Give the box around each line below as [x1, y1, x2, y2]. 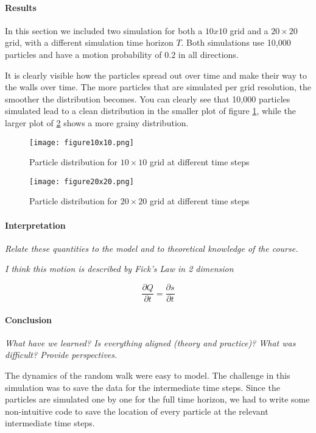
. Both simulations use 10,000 [181, 36, 291, 49]
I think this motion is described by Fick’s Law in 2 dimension [5, 262, 234, 275]
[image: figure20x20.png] [29, 177, 134, 186]
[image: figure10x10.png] [29, 138, 134, 147]
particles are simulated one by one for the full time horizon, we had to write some [5, 393, 310, 406]
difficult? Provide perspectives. [5, 348, 118, 361]
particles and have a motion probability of [5, 48, 162, 60]
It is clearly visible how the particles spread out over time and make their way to [5, 68, 307, 81]
